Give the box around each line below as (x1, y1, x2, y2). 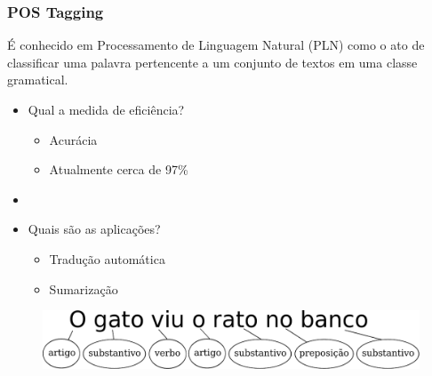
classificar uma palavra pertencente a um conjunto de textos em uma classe (7, 52, 418, 71)
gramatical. (7, 70, 68, 89)
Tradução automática (49, 249, 165, 268)
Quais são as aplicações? (28, 220, 161, 238)
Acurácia (49, 130, 98, 148)
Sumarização (49, 279, 118, 298)
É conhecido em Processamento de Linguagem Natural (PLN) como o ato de (7, 36, 425, 54)
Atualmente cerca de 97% (49, 160, 188, 179)
